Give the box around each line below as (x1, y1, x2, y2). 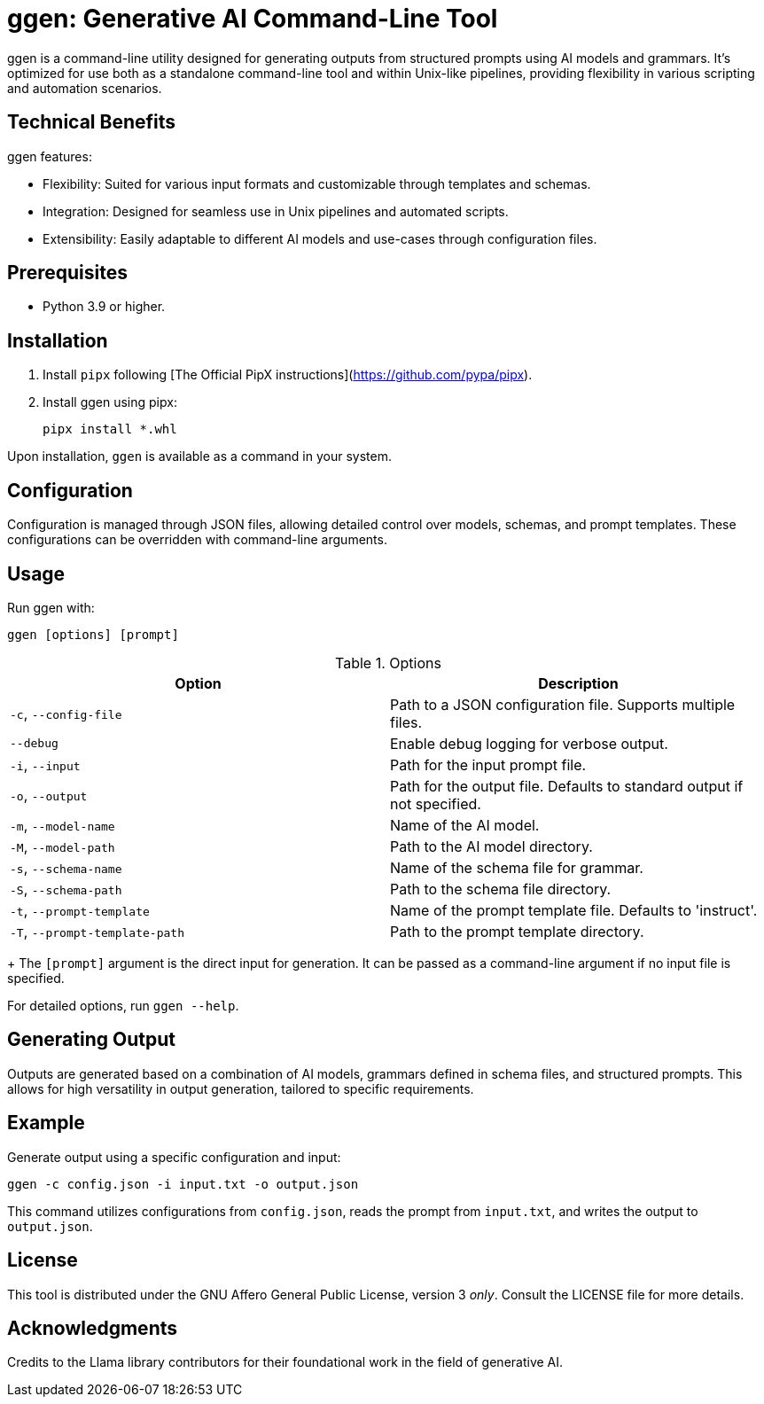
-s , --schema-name (10, 858, 122, 877)
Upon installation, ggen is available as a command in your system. (7, 448, 392, 464)
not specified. (390, 794, 481, 813)
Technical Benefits (7, 111, 176, 134)
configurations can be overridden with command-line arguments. (7, 532, 387, 548)
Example (7, 1111, 85, 1135)
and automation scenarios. (7, 80, 162, 96)
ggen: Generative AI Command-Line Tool (7, 4, 498, 34)
